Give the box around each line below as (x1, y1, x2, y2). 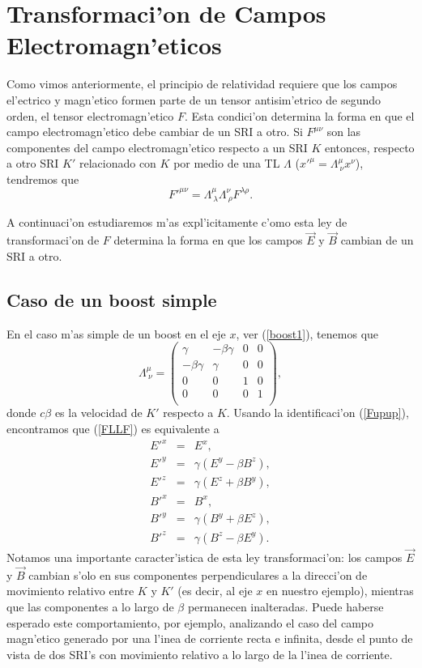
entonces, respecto (324, 138, 415, 155)
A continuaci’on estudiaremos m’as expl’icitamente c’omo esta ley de (6, 214, 347, 231)
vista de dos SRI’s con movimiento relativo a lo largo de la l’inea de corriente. (6, 645, 393, 662)
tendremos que (6, 170, 79, 187)
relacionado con (79, 155, 156, 172)
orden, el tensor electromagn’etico (6, 107, 174, 124)
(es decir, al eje (177, 582, 253, 599)
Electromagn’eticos (6, 28, 222, 62)
